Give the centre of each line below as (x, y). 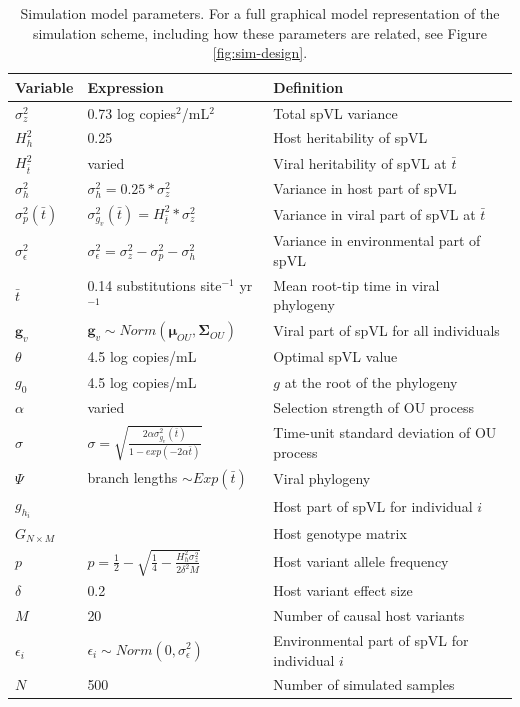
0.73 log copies (132, 112)
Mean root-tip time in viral (356, 284)
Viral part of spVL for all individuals (386, 330)
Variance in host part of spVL (365, 187)
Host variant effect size (343, 590)
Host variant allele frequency (361, 561)
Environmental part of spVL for (371, 639)
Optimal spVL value (335, 356)
